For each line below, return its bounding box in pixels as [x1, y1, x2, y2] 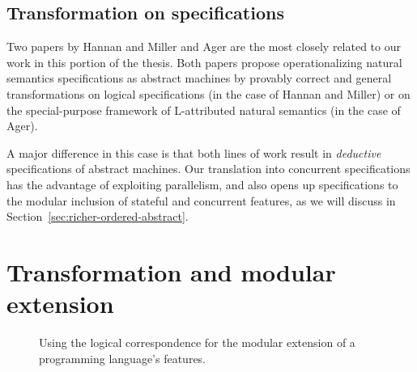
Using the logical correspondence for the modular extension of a [39, 334, 355, 351]
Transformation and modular [6, 255, 336, 288]
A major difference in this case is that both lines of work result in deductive [6, 144, 381, 161]
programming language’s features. [39, 349, 206, 366]
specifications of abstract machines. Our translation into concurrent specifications [6, 160, 411, 177]
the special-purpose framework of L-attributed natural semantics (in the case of [6, 101, 401, 118]
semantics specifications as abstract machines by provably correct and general [6, 70, 392, 87]
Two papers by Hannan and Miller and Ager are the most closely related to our [6, 38, 401, 55]
